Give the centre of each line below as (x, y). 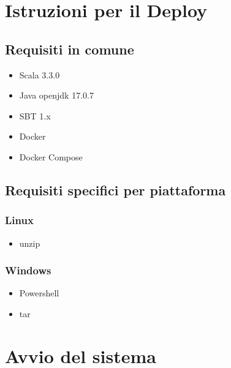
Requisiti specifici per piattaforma (115, 190)
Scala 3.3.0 (40, 74)
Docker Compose (51, 156)
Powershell (39, 293)
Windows (28, 270)
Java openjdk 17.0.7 (56, 95)
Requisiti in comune (70, 49)
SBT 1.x (35, 115)
